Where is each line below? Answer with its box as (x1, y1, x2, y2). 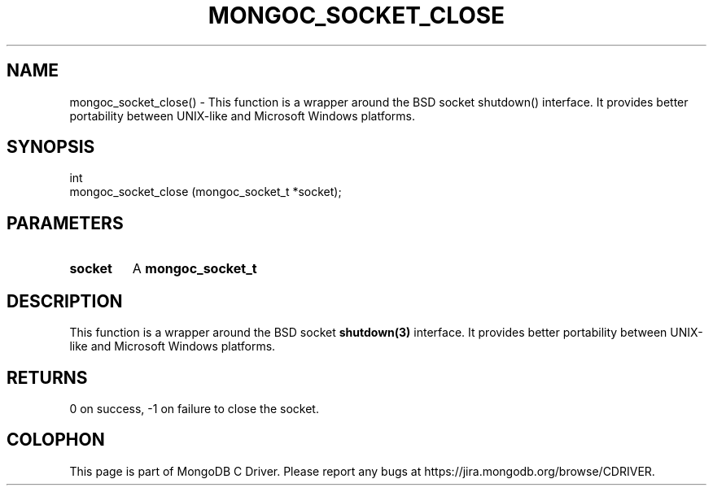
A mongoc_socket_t (132, 260, 257, 277)
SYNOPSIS (7, 137, 95, 158)
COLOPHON (7, 429, 105, 451)
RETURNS (7, 367, 88, 388)
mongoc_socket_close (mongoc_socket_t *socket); (69, 185, 342, 199)
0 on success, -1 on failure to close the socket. (69, 401, 319, 416)
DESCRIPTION (7, 290, 123, 311)
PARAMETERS (7, 212, 124, 233)
